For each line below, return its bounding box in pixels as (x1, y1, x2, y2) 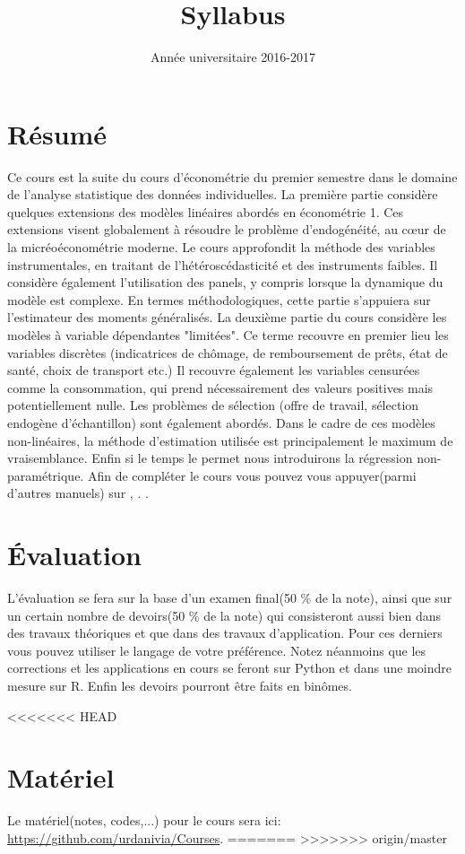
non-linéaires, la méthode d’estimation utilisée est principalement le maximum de (7, 431, 453, 449)
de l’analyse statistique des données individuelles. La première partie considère (7, 185, 438, 204)
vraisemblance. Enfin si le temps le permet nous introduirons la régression (7, 449, 413, 467)
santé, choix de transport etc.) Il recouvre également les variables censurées (7, 361, 420, 379)
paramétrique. (7, 466, 84, 484)
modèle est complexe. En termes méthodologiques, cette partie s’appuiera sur (7, 290, 431, 309)
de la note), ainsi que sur (314, 588, 452, 607)
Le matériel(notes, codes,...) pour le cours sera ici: (7, 811, 281, 830)
